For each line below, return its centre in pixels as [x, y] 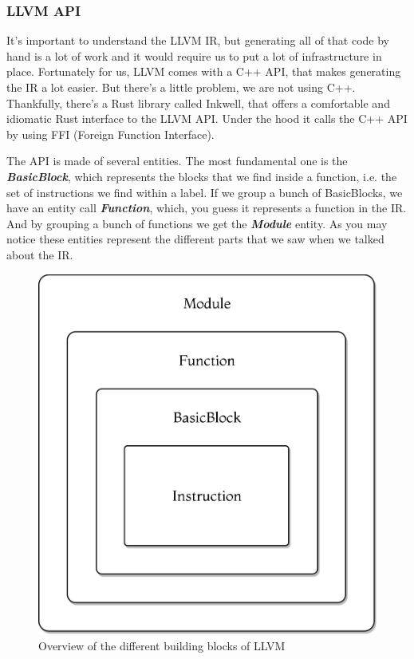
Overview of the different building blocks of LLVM [162, 645]
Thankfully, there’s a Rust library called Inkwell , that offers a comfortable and [198, 103]
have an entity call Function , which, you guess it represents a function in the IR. [207, 208]
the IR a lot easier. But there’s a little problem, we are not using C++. [181, 87]
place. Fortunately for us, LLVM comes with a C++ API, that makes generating [204, 71]
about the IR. [40, 254]
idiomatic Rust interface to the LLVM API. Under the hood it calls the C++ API [207, 118]
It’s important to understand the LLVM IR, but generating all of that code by [198, 40]
